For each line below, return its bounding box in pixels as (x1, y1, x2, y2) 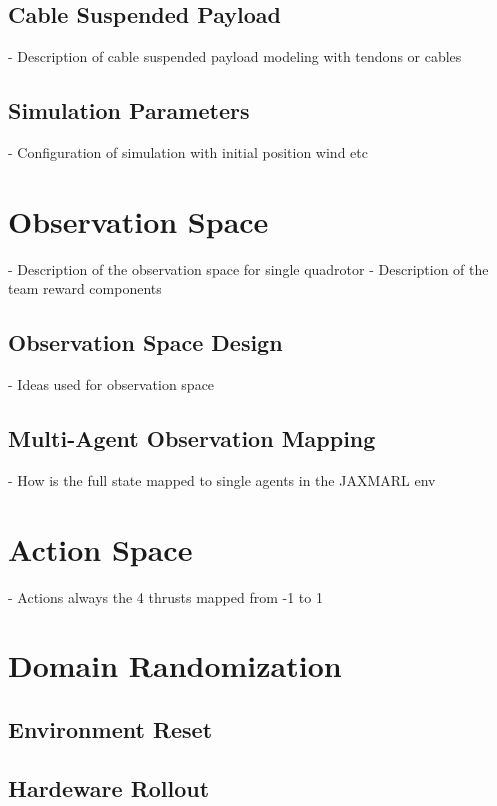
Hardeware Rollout (8, 772, 210, 803)
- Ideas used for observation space (8, 374, 215, 395)
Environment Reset (8, 713, 213, 744)
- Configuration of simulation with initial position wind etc (8, 142, 368, 162)
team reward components (8, 278, 162, 299)
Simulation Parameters (8, 95, 250, 126)
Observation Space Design (8, 327, 283, 358)
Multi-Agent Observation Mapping (8, 423, 376, 454)
